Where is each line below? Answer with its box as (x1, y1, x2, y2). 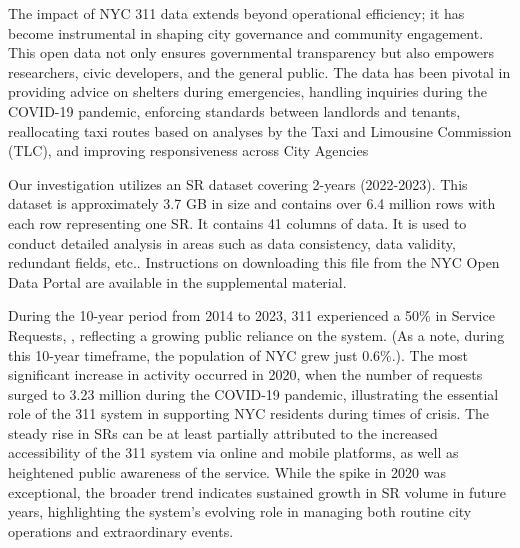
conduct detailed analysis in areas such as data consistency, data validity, (8, 232, 456, 253)
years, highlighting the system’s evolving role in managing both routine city (8, 501, 472, 522)
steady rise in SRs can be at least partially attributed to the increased (8, 422, 438, 443)
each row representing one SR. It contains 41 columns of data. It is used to (8, 212, 467, 233)
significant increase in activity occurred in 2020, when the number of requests (8, 364, 483, 385)
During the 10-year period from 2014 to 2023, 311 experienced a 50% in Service (8, 305, 495, 326)
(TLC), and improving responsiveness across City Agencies (8, 140, 369, 161)
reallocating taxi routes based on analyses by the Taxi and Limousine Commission (8, 120, 512, 141)
